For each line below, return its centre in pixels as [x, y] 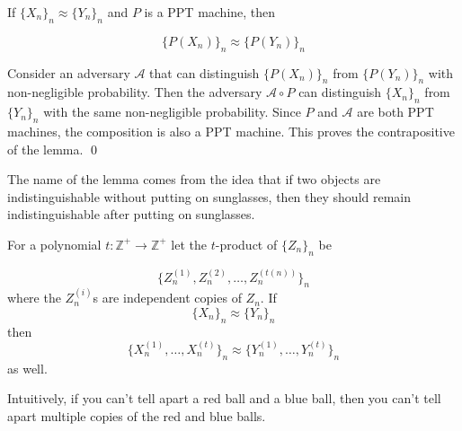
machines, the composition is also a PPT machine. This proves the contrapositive [231, 131]
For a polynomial [54, 244]
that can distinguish [204, 72]
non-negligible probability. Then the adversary [135, 92]
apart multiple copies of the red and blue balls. [137, 415]
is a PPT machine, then [210, 12]
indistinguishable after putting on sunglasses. [131, 214]
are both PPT [395, 112]
